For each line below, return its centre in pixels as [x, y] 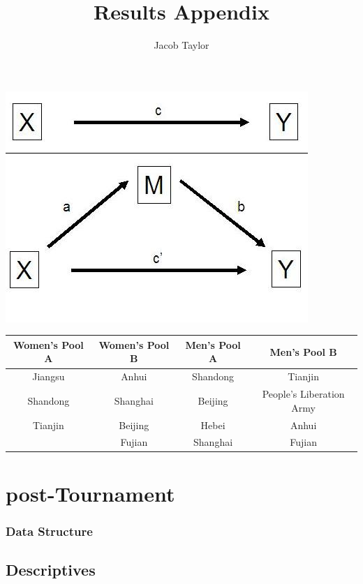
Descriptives [51, 570]
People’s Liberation [303, 394]
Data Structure [49, 531]
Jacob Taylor [181, 45]
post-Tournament [90, 493]
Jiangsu [49, 376]
